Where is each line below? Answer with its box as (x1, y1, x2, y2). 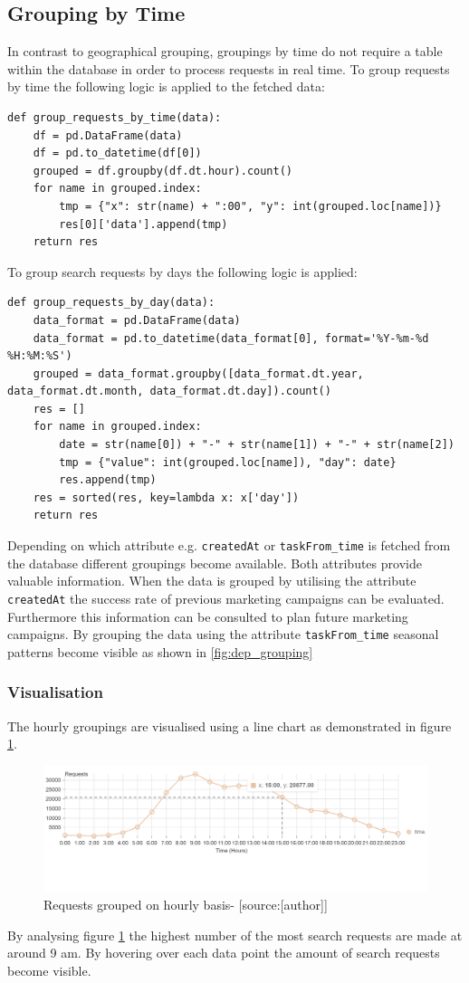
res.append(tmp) (59, 473, 157, 487)
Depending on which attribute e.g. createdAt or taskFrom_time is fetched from (7, 536, 451, 555)
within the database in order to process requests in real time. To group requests (7, 59, 450, 78)
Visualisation (7, 681, 103, 703)
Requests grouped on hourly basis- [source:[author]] (43, 894, 328, 913)
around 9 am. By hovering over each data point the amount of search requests (7, 943, 440, 962)
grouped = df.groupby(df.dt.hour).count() (33, 164, 292, 177)
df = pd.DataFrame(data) (33, 129, 183, 142)
